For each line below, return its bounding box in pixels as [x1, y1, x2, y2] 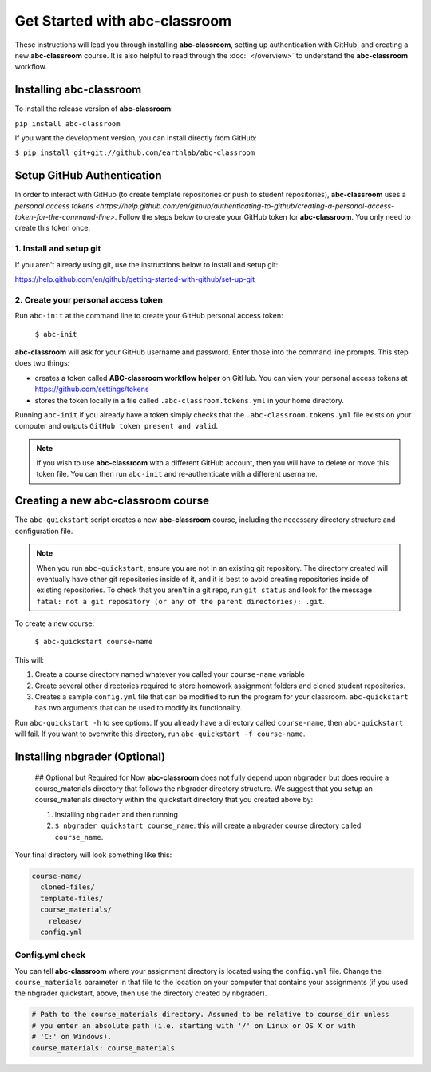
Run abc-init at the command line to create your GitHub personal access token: [14, 311, 283, 321]
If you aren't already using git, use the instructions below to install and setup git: [14, 259, 279, 269]
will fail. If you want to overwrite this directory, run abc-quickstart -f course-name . [14, 729, 306, 738]
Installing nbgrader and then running [54, 809, 179, 819]
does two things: [14, 358, 70, 368]
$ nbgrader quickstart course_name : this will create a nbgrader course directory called [54, 821, 362, 830]
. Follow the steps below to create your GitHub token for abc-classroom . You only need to [114, 212, 411, 222]
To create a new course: [14, 619, 95, 628]
